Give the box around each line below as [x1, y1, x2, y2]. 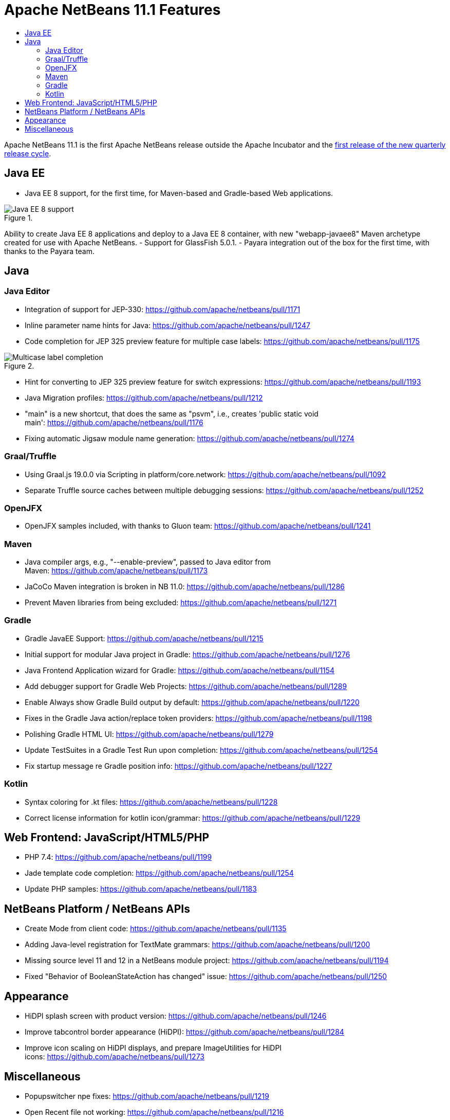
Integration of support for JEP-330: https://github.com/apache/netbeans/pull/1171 [25, 304, 301, 314]
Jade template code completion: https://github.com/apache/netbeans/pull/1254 [25, 869, 294, 878]
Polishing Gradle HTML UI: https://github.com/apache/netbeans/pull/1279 [25, 729, 274, 738]
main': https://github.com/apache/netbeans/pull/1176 [25, 418, 203, 427]
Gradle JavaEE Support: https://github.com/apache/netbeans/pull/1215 [25, 634, 264, 643]
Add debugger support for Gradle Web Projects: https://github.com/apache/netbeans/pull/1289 [25, 681, 347, 691]
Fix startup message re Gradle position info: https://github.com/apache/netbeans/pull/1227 [25, 761, 332, 770]
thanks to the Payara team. [4, 246, 95, 256]
